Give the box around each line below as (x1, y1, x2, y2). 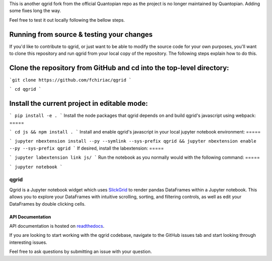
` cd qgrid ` (9, 86, 42, 92)
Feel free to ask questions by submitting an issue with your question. (9, 248, 152, 254)
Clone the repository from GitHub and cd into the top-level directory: (9, 63, 229, 72)
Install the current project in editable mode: (9, 99, 148, 108)
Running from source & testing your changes (9, 30, 153, 39)
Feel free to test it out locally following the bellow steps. (9, 17, 125, 23)
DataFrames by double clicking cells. (9, 201, 86, 207)
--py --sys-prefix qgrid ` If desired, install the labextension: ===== (9, 145, 164, 151)
